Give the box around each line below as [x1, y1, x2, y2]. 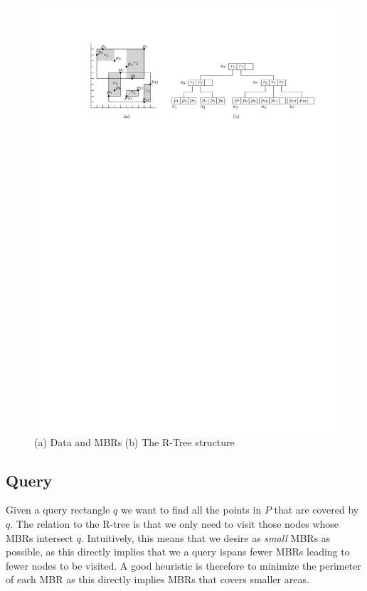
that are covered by [274, 502, 359, 517]
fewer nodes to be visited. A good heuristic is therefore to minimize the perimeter [6, 558, 361, 573]
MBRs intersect [6, 530, 74, 545]
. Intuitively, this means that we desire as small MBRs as [80, 530, 331, 545]
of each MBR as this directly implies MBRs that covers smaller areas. [6, 572, 309, 587]
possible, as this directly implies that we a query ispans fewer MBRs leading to [6, 544, 350, 559]
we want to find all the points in [120, 502, 262, 517]
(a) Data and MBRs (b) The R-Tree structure [34, 434, 235, 449]
